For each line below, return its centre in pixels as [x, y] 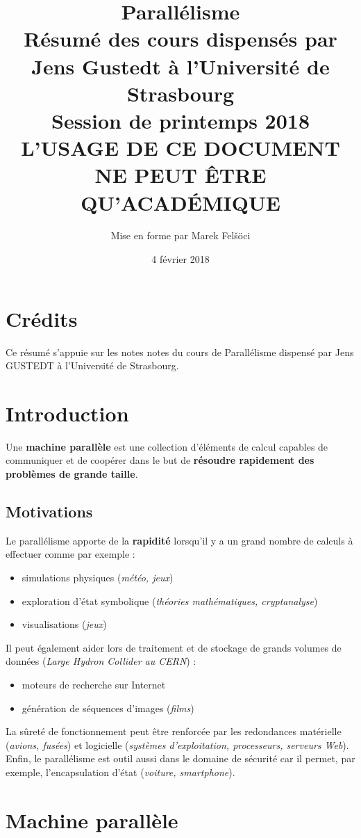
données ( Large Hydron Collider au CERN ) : [101, 661]
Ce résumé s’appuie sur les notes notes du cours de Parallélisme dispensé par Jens [180, 352]
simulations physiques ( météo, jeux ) [98, 578]
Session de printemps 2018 [180, 120]
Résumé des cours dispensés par [180, 39]
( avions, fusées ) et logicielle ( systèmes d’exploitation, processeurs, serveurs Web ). [177, 744]
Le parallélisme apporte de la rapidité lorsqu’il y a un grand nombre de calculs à [179, 540]
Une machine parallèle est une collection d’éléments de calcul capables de [167, 446]
